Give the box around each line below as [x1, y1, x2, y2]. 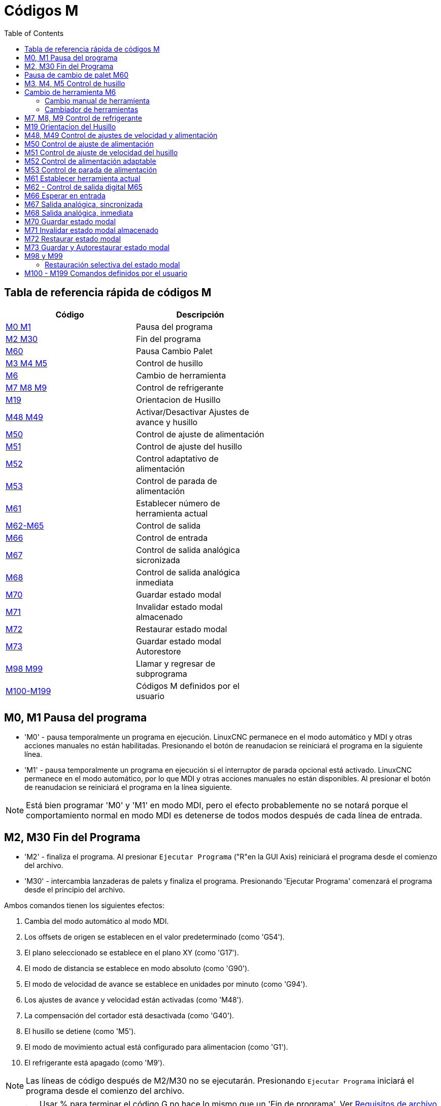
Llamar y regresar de [136, 658, 215, 669]
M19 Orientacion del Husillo [24, 122, 116, 131]
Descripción [176, 309, 224, 320]
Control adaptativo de [136, 453, 219, 464]
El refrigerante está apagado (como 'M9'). [24, 1058, 165, 1067]
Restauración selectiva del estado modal [45, 260, 180, 269]
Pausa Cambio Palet [136, 345, 213, 356]
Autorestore [136, 646, 181, 656]
